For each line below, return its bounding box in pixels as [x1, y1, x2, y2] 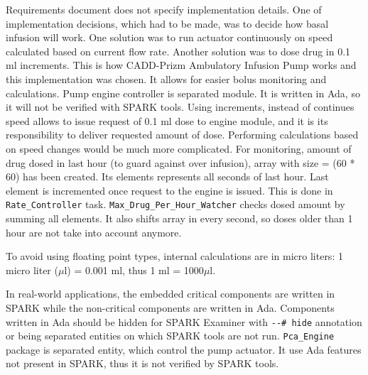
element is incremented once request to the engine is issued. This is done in [6, 183, 333, 197]
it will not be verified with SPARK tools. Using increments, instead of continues [6, 99, 355, 114]
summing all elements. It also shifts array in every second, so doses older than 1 [6, 210, 353, 225]
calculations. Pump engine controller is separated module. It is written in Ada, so [6, 85, 360, 100]
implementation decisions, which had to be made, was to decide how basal [6, 16, 329, 31]
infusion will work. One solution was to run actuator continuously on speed [6, 30, 333, 45]
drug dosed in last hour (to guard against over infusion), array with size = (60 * [6, 155, 355, 170]
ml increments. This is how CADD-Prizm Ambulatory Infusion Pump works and [6, 58, 357, 72]
